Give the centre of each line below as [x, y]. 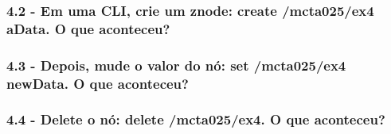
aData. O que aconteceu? [88, 28]
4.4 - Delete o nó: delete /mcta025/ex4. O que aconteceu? [196, 119]
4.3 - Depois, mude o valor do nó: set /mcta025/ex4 [176, 65]
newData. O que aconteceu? [98, 83]
